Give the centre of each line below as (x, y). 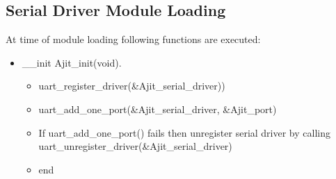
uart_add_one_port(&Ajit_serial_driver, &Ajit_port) (158, 109)
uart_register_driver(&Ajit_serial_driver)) (132, 86)
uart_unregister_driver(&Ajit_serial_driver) (135, 146)
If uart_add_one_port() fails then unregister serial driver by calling (184, 132)
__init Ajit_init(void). (72, 62)
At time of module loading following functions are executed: (133, 39)
